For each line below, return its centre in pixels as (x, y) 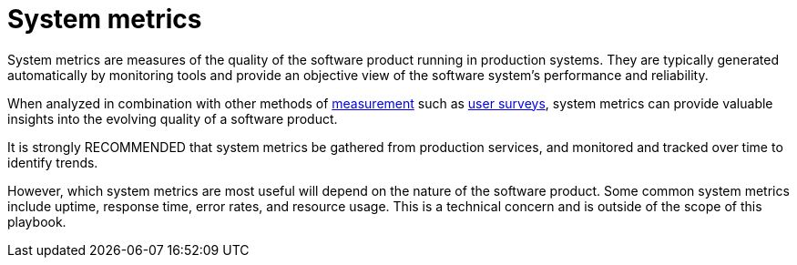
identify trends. (53, 162)
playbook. (37, 221)
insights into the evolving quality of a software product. (173, 118)
